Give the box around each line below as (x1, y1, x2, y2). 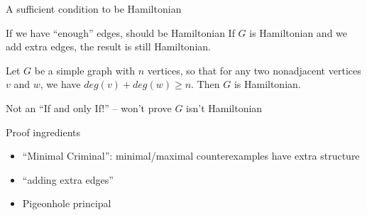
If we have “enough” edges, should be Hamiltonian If (6, 25, 235, 40)
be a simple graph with (34, 62, 136, 77)
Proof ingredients (6, 124, 80, 139)
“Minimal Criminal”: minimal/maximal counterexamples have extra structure (22, 148, 360, 163)
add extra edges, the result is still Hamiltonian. (6, 39, 211, 54)
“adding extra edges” (22, 172, 114, 187)
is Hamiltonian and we (249, 25, 348, 40)
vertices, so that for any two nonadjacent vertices (147, 62, 361, 77)
